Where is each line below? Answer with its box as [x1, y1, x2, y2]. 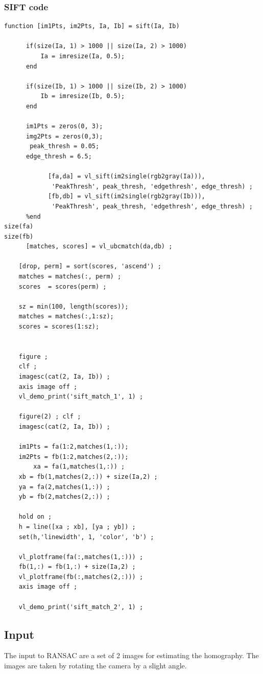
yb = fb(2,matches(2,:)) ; [18, 493, 110, 501]
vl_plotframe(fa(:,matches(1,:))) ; [18, 553, 144, 561]
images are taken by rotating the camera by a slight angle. [4, 660, 187, 671]
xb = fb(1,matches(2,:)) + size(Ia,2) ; [18, 473, 158, 480]
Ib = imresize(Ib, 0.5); [40, 92, 125, 100]
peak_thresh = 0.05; [30, 143, 100, 150]
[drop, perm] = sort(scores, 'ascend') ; [18, 263, 161, 270]
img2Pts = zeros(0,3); [26, 132, 103, 140]
